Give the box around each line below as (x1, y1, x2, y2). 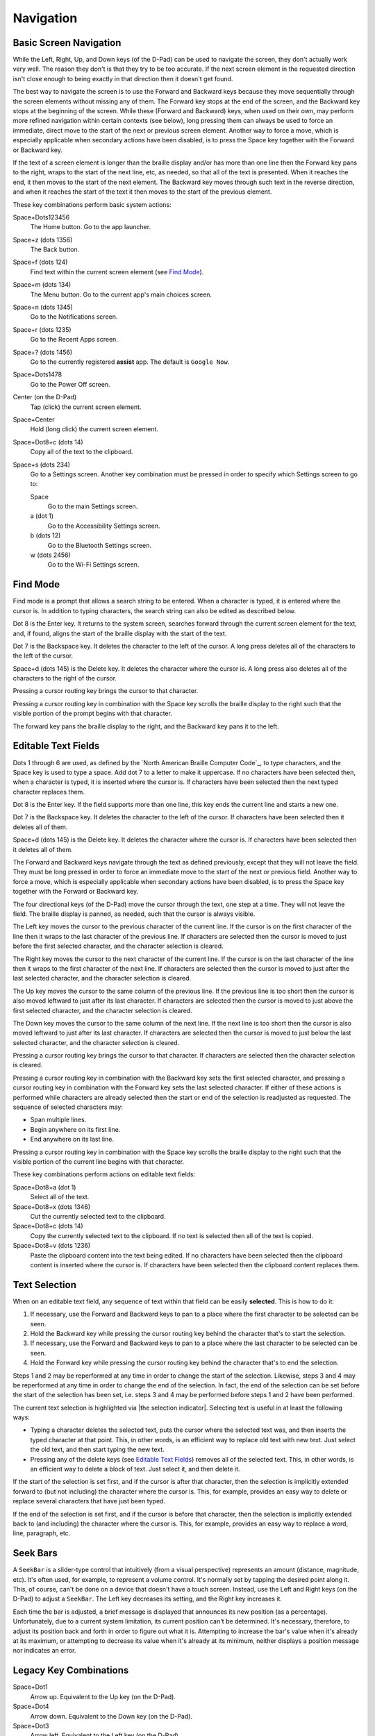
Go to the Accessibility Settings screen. (47, 521, 160, 530)
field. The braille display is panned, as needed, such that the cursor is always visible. (12, 910, 256, 918)
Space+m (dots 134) (12, 281, 72, 289)
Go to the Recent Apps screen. (30, 335, 118, 344)
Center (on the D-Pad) (12, 393, 77, 401)
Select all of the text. (30, 1193, 90, 1201)
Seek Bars (12, 1547, 58, 1559)
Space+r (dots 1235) (12, 325, 72, 333)
